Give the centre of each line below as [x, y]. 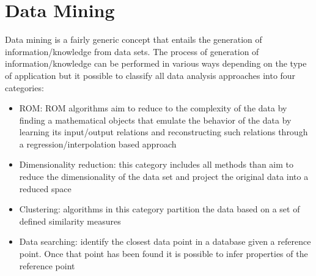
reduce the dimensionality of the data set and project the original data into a [164, 177]
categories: [24, 87]
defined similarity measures [70, 221]
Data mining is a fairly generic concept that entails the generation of [134, 39]
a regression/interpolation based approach [98, 144]
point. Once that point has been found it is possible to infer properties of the [164, 254]
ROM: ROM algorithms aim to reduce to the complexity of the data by [153, 108]
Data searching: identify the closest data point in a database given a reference [165, 241]
